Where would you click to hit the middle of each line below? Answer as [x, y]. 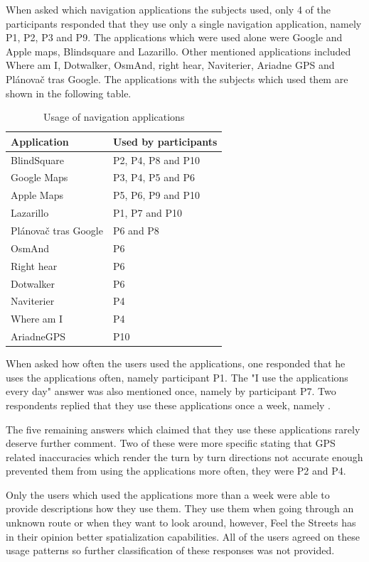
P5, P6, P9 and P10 [156, 195]
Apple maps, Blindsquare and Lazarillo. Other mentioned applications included [178, 51]
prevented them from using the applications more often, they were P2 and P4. [176, 471]
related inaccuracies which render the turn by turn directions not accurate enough [184, 456]
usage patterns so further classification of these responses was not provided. [170, 550]
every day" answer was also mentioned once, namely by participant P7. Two [171, 391]
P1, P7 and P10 [147, 213]
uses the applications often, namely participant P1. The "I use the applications [177, 377]
